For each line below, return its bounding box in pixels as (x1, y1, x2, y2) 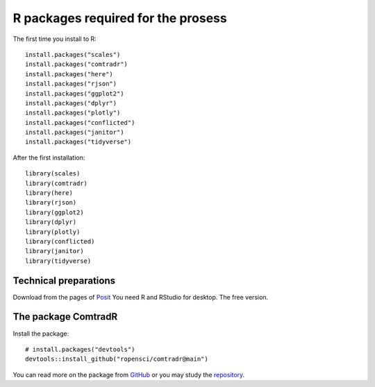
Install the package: (12, 329, 69, 338)
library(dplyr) (25, 218, 77, 226)
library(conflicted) (25, 237, 95, 246)
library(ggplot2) (25, 208, 84, 216)
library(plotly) (25, 227, 81, 236)
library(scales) (25, 170, 81, 178)
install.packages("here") (25, 70, 114, 78)
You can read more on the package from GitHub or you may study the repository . (12, 370, 245, 379)
